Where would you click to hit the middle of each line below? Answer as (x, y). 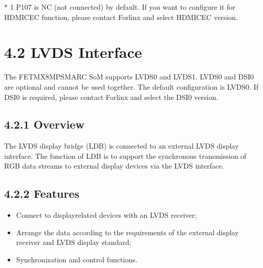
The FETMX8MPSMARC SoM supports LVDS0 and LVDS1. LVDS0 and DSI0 (129, 77)
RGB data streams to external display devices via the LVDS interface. (114, 166)
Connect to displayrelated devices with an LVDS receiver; (106, 215)
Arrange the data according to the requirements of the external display (127, 232)
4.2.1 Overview (44, 124)
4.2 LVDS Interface (73, 52)
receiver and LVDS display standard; (74, 242)
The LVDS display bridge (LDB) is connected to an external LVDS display (122, 146)
